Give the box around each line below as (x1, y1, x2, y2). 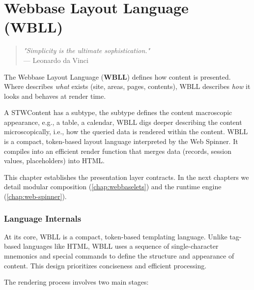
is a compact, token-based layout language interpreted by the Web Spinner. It (4, 136, 238, 146)
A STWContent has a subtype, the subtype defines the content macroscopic (4, 107, 232, 117)
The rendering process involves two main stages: (4, 277, 149, 287)
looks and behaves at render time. (4, 90, 106, 101)
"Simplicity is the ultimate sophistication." (23, 45, 150, 56)
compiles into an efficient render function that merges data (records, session (4, 145, 232, 156)
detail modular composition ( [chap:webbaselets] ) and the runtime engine (4, 181, 222, 192)
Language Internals (4, 212, 82, 224)
